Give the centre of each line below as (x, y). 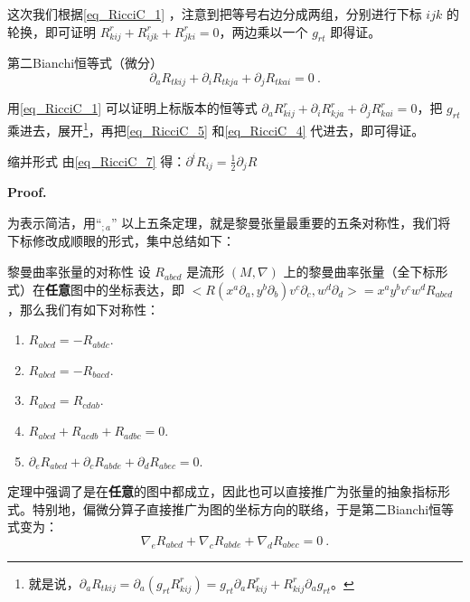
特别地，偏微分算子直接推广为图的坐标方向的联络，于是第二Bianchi (230, 508)
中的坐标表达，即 (133, 289)
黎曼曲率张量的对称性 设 (79, 272)
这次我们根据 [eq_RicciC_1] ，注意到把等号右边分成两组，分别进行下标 (215, 14)
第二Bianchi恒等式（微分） (85, 63)
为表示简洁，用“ (55, 223)
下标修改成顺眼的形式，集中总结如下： (121, 241)
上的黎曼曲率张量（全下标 (359, 272)
